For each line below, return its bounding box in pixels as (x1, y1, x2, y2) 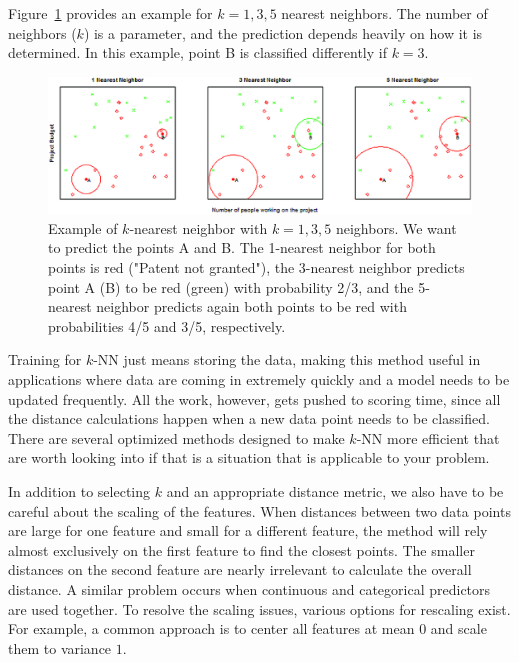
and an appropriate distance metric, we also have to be (166, 480, 504, 501)
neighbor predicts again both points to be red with (96, 296, 407, 317)
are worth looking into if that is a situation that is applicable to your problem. (8, 447, 490, 468)
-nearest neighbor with (129, 217, 268, 238)
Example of (48, 217, 118, 238)
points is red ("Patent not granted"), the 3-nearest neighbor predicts (48, 257, 465, 278)
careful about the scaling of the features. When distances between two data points (8, 500, 511, 521)
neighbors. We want (335, 217, 457, 238)
